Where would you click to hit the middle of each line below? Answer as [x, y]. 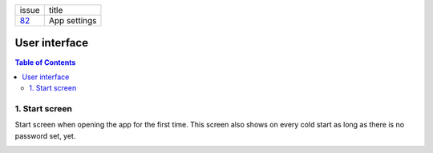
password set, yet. [45, 135]
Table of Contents [45, 62]
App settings [73, 20]
